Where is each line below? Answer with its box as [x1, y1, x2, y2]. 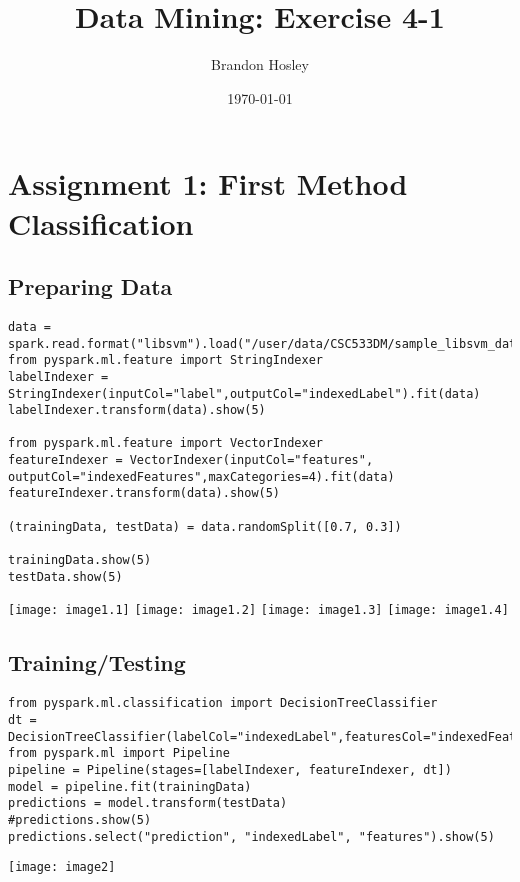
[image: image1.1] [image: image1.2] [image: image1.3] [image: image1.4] [8, 603, 509, 618]
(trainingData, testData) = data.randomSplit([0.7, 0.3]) [8, 519, 402, 534]
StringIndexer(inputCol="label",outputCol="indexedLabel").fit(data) [8, 386, 481, 401]
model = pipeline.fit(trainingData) [8, 779, 252, 794]
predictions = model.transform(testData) [8, 796, 288, 811]
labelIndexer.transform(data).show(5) [8, 403, 266, 418]
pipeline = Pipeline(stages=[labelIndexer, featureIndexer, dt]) [8, 762, 452, 777]
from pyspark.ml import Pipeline [8, 746, 230, 761]
